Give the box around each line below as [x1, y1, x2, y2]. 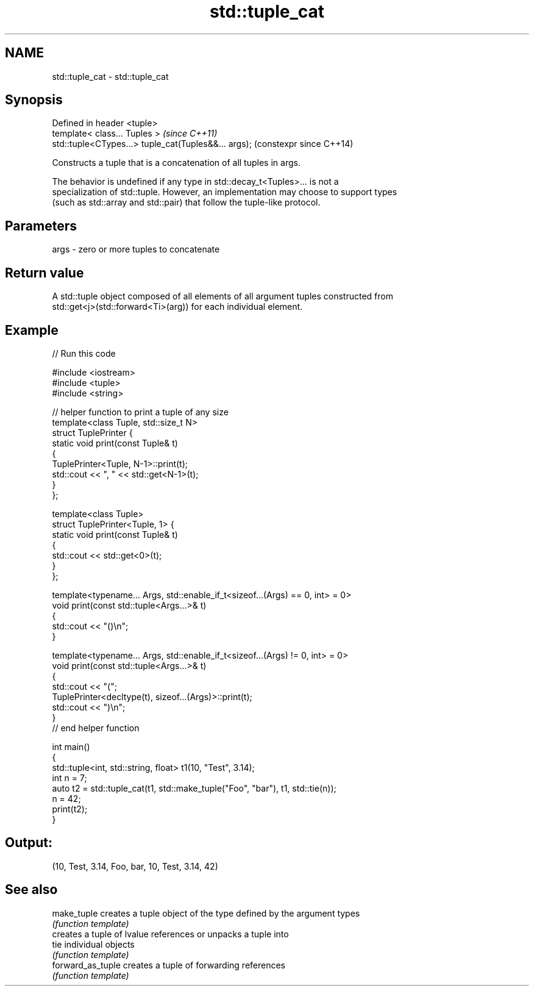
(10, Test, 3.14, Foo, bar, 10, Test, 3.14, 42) [52, 860, 218, 871]
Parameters [5, 218, 77, 234]
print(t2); [52, 803, 88, 814]
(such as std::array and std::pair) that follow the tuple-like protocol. [52, 197, 321, 208]
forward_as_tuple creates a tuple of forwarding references [52, 959, 285, 970]
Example [5, 322, 59, 338]
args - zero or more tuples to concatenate [52, 244, 220, 255]
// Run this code [52, 348, 116, 359]
